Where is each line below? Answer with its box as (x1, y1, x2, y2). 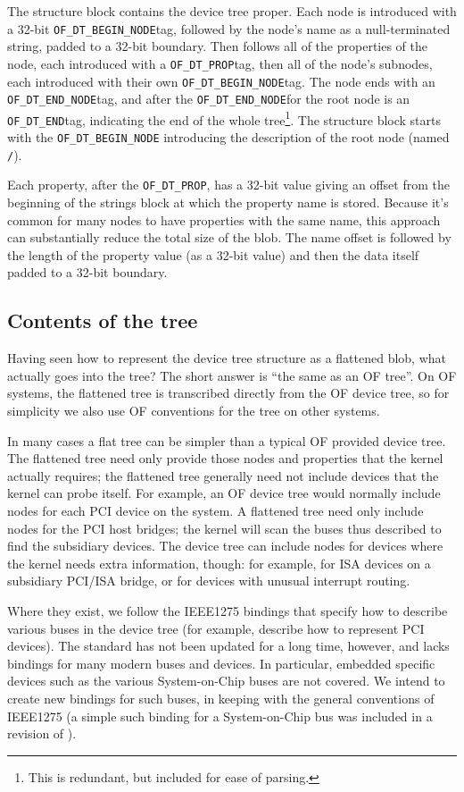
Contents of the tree (7, 307, 198, 334)
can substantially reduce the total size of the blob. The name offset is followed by (7, 228, 452, 247)
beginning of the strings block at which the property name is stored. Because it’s (7, 193, 449, 212)
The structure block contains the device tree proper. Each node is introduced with (7, 2, 457, 20)
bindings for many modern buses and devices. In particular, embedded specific (7, 653, 435, 672)
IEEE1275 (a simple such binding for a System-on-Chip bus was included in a (7, 706, 433, 725)
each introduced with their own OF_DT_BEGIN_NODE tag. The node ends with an (7, 72, 435, 90)
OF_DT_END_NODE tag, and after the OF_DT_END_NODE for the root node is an (7, 89, 410, 108)
